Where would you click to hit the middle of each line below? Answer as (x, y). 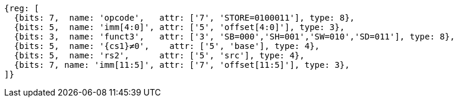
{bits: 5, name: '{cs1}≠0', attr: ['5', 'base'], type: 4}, (167, 46)
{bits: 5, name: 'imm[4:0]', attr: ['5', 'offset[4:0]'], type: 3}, (179, 27)
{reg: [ (22, 8)
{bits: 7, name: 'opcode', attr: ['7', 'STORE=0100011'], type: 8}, (184, 18)
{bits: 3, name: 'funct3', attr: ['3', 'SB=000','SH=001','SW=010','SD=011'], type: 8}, (234, 37)
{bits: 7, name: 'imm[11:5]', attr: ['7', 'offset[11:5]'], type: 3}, (182, 65)
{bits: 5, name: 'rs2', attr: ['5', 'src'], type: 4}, (159, 55)
